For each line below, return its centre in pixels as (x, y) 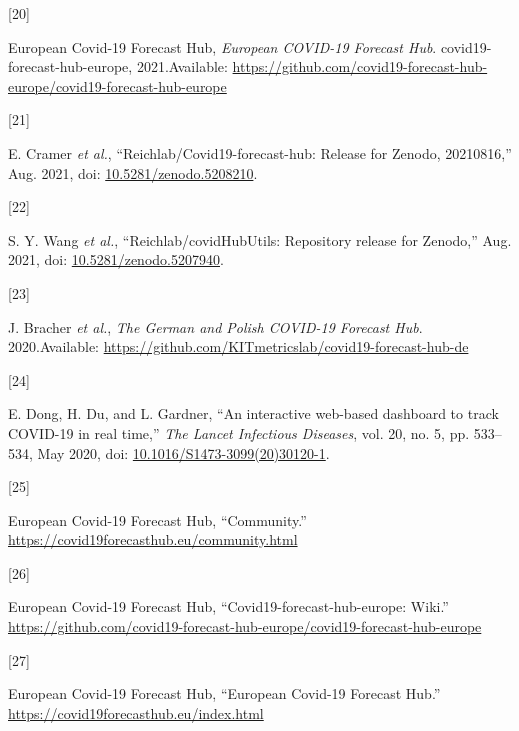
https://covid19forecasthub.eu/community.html (153, 539)
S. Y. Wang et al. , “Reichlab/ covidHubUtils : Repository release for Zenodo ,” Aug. (260, 239)
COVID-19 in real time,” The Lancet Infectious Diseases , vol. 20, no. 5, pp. (239, 432)
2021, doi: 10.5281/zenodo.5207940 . (116, 259)
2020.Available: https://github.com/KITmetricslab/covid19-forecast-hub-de (238, 346)
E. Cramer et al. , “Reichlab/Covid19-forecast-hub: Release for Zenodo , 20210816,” (260, 152)
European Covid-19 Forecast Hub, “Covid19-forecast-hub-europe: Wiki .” (228, 606)
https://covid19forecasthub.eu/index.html (136, 712)
